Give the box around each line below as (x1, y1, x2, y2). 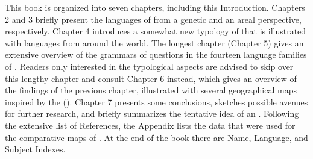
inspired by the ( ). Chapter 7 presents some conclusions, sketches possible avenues (5, 95, 308, 108)
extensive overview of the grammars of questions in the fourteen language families (5, 48, 307, 61)
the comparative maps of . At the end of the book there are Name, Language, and (5, 131, 308, 143)
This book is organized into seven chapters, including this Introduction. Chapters (5, 1, 305, 13)
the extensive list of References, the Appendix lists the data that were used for (5, 119, 296, 131)
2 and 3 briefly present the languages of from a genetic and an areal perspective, (5, 13, 302, 25)
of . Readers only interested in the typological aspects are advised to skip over (5, 60, 294, 72)
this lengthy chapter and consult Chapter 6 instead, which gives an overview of (5, 72, 297, 84)
